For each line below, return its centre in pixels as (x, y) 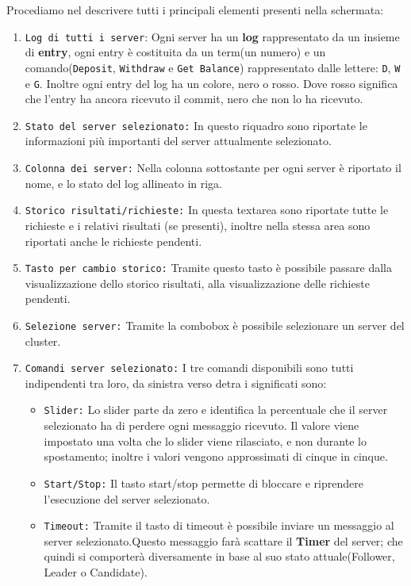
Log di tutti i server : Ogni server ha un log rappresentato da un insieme (212, 36)
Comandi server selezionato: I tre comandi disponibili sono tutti (189, 368)
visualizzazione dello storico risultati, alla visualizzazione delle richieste (197, 283)
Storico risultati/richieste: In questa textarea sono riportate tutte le (207, 210)
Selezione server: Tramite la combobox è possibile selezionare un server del (215, 325)
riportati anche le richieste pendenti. (113, 241)
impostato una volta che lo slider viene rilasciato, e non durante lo (205, 440)
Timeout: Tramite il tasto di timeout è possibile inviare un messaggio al (219, 525)
